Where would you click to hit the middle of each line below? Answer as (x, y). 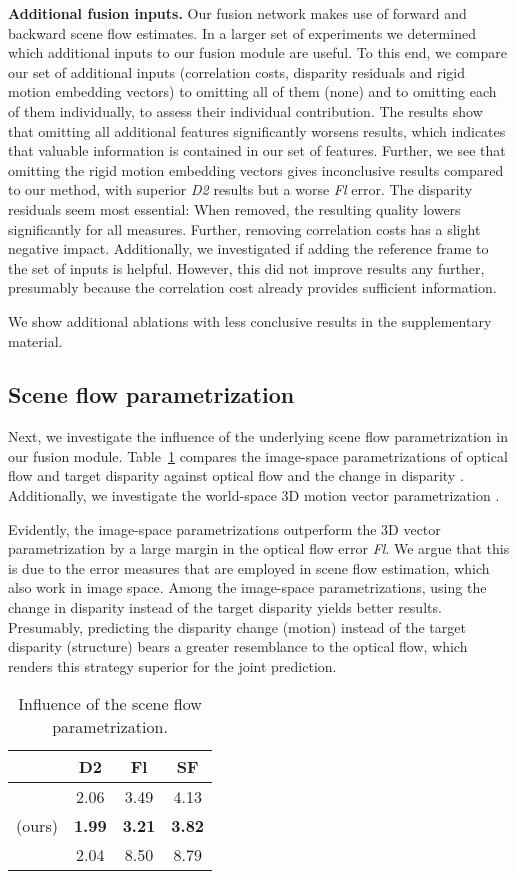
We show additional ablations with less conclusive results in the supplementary (250, 320)
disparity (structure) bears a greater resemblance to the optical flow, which (238, 646)
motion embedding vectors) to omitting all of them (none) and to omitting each (252, 91)
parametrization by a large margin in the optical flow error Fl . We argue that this (259, 548)
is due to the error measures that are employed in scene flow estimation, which (249, 567)
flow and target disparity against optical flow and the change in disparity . (236, 475)
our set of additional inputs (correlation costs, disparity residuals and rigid (237, 71)
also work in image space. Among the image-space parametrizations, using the (247, 587)
